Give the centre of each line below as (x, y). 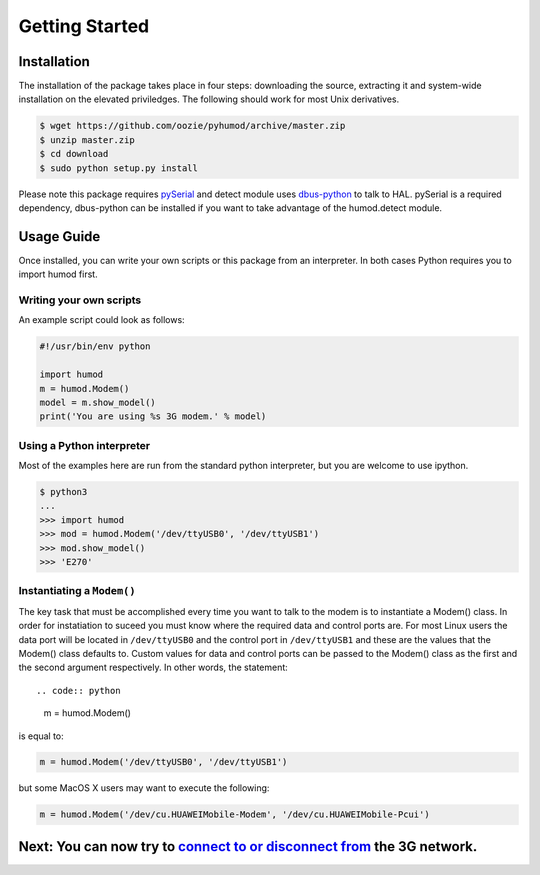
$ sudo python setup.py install (119, 168)
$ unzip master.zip (87, 139)
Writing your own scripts (80, 300)
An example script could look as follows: (101, 320)
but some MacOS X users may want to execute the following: (144, 788)
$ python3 (63, 492)
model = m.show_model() (98, 402)
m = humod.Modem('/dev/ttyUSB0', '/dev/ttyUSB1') (163, 762)
